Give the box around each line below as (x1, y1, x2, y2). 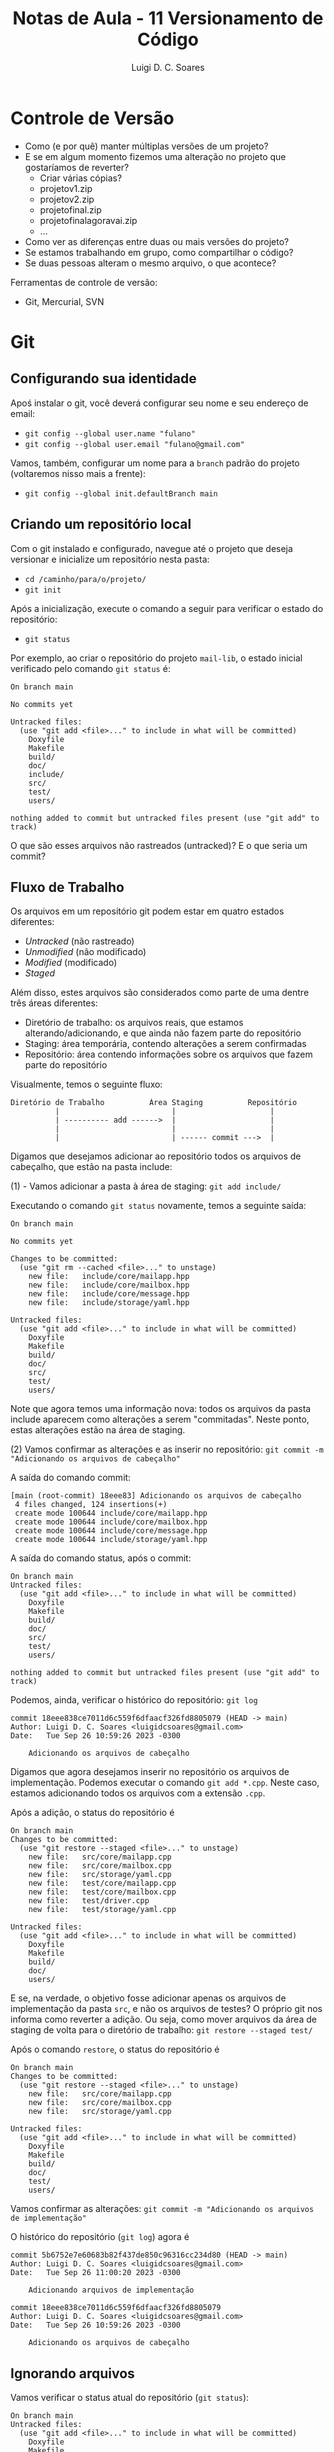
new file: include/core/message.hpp (28, 1289, 190, 1299)
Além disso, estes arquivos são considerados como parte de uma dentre (10, 987, 310, 999)
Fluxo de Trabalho (10, 878, 125, 896)
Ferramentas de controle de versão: (10, 276, 158, 288)
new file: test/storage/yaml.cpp (28, 1905, 177, 1915)
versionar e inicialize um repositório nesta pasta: (10, 553, 210, 565)
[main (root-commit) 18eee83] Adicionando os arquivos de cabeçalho (10, 1491, 302, 1501)
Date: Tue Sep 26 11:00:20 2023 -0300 (10, 2268, 182, 2278)
